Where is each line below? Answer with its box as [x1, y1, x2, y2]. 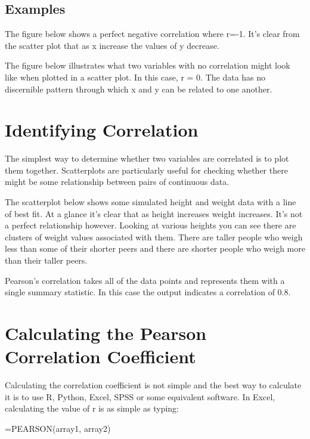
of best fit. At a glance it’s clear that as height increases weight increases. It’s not [5, 207, 303, 219]
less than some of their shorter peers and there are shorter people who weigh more [5, 242, 305, 255]
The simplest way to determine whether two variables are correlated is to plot [5, 152, 289, 165]
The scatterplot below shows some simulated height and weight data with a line [5, 196, 296, 208]
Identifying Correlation [5, 118, 199, 142]
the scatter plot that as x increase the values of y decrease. [5, 39, 219, 51]
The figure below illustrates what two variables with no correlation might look [5, 59, 290, 72]
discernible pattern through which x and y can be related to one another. [5, 82, 272, 95]
